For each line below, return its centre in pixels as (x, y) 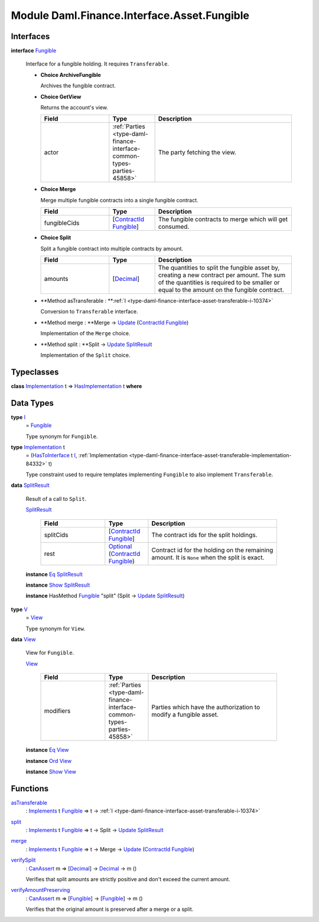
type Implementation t (38, 447)
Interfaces (30, 36)
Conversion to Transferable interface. (89, 312)
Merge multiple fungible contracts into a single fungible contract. (119, 200)
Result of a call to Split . (56, 499)
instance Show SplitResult (58, 585)
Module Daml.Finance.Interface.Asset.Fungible (130, 15)
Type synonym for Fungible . (62, 436)
